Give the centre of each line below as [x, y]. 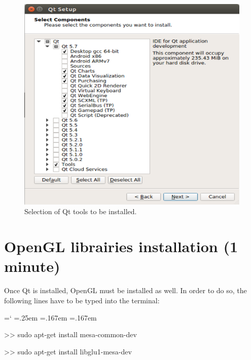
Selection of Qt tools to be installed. [81, 211]
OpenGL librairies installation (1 [121, 246]
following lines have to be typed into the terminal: [82, 300]
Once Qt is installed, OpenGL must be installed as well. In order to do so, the [126, 290]
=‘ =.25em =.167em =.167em [50, 317]
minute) [32, 266]
